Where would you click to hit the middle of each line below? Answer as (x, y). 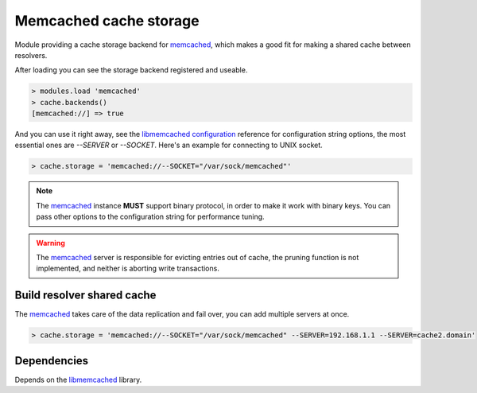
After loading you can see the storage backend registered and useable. (131, 70)
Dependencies (52, 361)
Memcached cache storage (107, 21)
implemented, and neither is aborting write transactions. (128, 268)
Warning (50, 243)
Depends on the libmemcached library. (78, 379)
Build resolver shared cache (85, 296)
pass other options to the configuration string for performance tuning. (151, 217)
